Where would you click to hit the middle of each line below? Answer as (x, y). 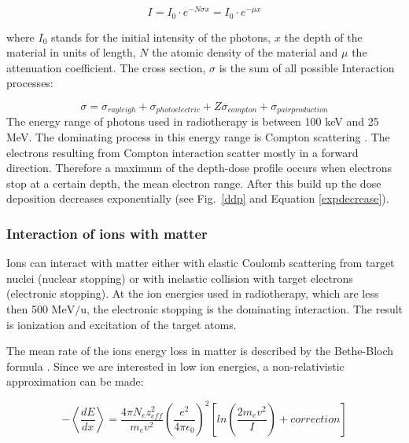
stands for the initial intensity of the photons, (161, 37)
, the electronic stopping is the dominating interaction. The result (245, 308)
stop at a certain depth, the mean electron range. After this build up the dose (194, 183)
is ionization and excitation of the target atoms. (122, 324)
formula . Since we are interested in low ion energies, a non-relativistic (175, 366)
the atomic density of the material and (245, 52)
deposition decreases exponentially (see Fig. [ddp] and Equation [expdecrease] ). (198, 198)
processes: (30, 83)
